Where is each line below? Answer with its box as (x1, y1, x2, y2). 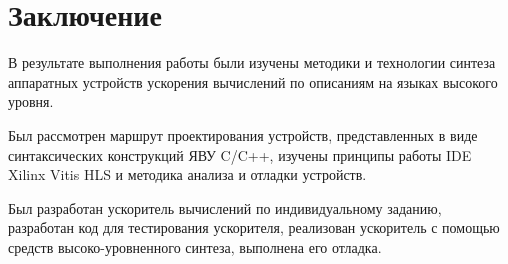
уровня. (8, 91, 54, 112)
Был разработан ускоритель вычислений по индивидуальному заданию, (8, 197, 442, 218)
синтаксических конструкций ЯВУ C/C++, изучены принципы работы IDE (8, 144, 472, 165)
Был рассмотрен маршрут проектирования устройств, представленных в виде (8, 124, 478, 145)
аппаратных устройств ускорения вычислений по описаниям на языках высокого (8, 71, 498, 92)
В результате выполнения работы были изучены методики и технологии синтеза (8, 52, 496, 73)
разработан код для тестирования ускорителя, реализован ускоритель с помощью (8, 217, 500, 238)
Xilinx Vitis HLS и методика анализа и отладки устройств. (8, 164, 367, 185)
